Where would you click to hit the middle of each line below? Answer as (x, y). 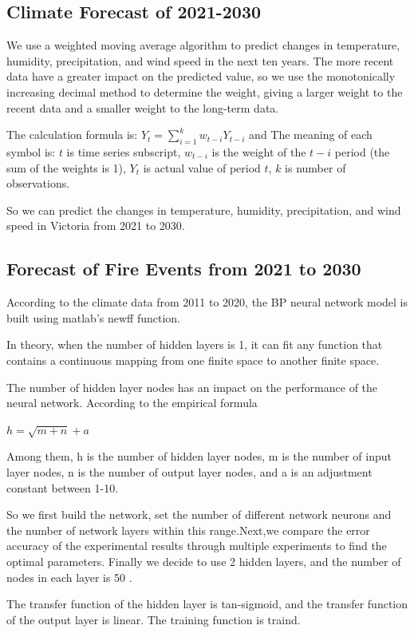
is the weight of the (259, 151)
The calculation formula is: (72, 135)
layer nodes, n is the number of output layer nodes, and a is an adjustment (189, 472)
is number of (315, 167)
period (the (362, 151)
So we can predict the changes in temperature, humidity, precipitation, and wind (204, 210)
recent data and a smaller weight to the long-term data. (143, 107)
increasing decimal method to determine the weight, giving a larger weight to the (205, 91)
